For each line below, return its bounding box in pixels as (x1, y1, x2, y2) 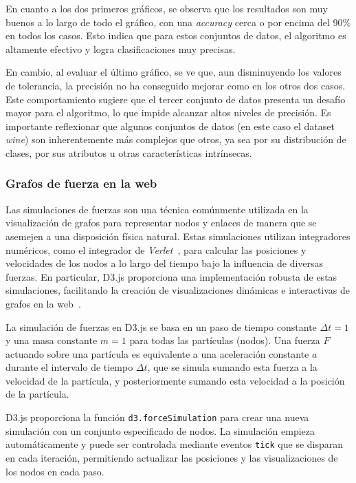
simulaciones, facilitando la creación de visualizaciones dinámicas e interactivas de (5, 283, 351, 297)
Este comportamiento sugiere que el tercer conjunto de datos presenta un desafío (5, 92, 346, 106)
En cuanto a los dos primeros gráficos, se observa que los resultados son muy (5, 1, 328, 15)
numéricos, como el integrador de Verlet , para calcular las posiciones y (5, 242, 307, 257)
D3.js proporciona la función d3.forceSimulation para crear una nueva (5, 410, 309, 425)
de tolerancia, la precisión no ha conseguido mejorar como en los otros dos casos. (5, 78, 346, 92)
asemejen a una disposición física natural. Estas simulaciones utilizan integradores (5, 228, 351, 243)
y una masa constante (5, 333, 98, 347)
